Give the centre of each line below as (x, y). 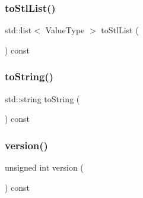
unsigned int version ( (44, 167)
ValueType (65, 30)
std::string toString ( (42, 98)
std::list (18, 30)
